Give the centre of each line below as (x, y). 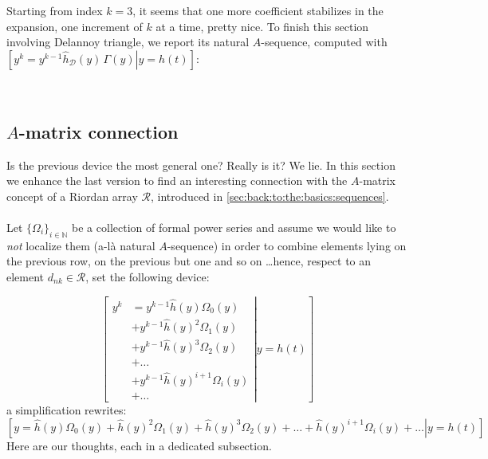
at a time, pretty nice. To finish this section (262, 26)
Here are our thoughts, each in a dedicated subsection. (139, 445)
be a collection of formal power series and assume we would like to (234, 227)
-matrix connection (98, 131)
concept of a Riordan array (72, 196)
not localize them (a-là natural (81, 245)
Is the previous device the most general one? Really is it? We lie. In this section (201, 165)
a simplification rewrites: (67, 410)
